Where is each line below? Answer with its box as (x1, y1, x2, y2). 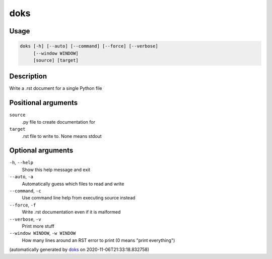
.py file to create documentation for (22, 119, 96, 125)
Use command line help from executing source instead (22, 195, 135, 201)
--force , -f (9, 202, 36, 208)
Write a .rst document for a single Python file (9, 85, 103, 91)
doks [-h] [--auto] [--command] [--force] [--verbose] (20, 43, 158, 49)
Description (9, 72, 47, 81)
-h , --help (9, 160, 34, 166)
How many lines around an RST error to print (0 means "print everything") (22, 237, 175, 243)
